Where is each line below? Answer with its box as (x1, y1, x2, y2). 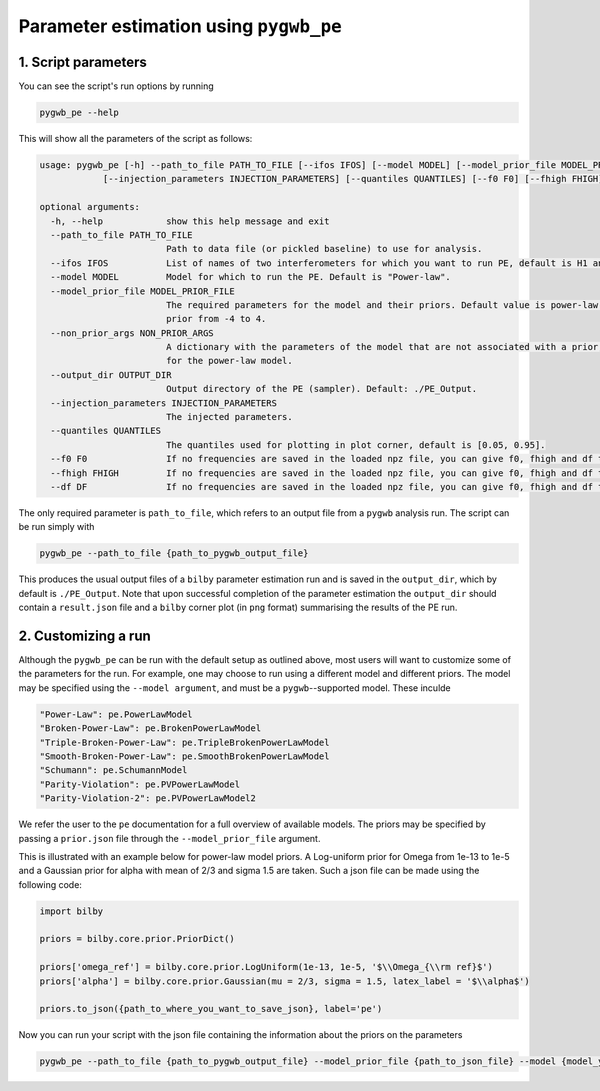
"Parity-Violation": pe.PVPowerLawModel (39, 778, 240, 790)
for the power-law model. (165, 355, 294, 367)
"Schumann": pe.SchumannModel (39, 765, 188, 776)
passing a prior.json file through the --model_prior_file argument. (18, 832, 321, 844)
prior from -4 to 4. (165, 313, 267, 325)
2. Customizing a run (18, 627, 152, 644)
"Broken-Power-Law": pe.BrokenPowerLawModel (39, 723, 262, 734)
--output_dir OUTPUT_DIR (50, 369, 172, 380)
